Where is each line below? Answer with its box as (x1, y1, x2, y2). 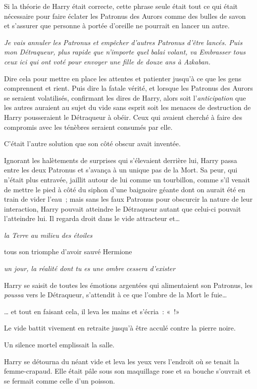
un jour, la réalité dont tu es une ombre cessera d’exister (4, 263, 175, 274)
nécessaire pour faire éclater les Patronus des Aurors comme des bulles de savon (4, 10, 246, 21)
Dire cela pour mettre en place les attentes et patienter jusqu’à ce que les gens (4, 73, 242, 83)
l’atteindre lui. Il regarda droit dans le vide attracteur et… (4, 213, 180, 223)
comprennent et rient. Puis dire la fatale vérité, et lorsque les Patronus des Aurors (4, 83, 253, 93)
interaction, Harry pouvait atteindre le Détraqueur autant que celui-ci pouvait (4, 203, 241, 214)
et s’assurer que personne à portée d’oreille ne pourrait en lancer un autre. (4, 20, 230, 31)
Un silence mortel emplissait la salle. (4, 339, 115, 350)
